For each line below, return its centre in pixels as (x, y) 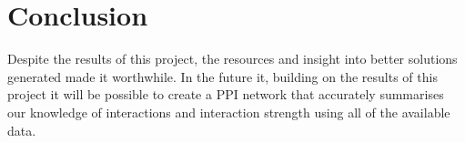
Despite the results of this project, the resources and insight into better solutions (232, 59)
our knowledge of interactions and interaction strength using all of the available (229, 112)
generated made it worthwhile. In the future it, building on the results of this (222, 76)
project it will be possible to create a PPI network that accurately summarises (226, 94)
